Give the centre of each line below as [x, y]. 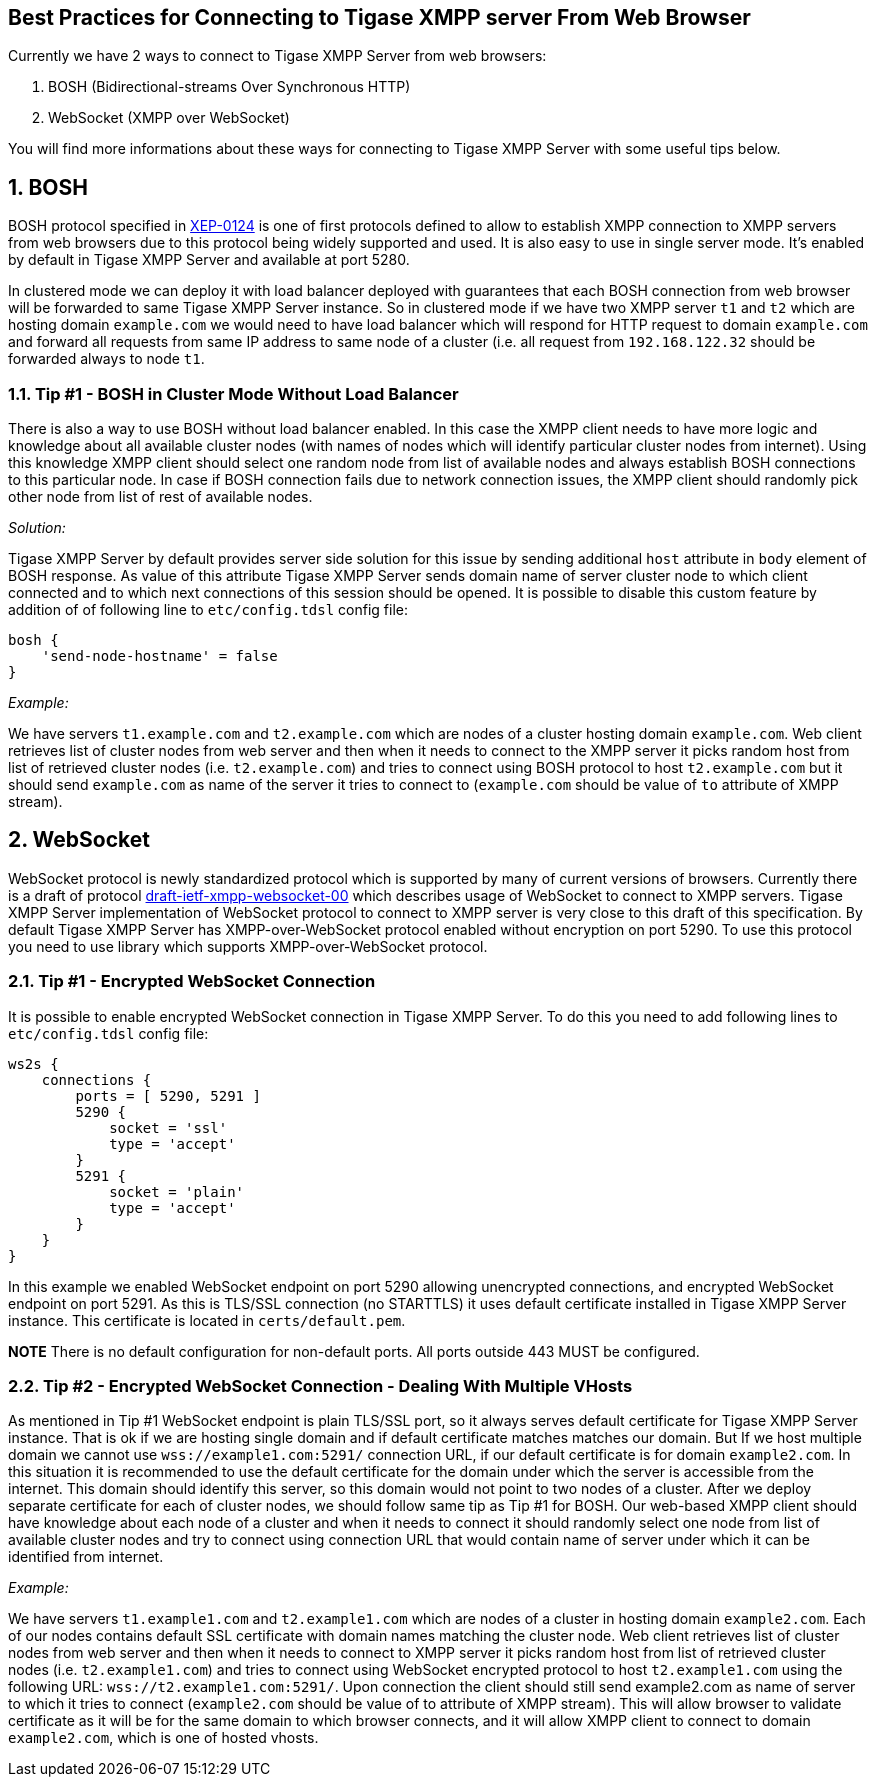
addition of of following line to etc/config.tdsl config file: [208, 610]
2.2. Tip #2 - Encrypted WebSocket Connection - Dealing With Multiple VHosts [320, 1385]
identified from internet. [86, 1557]
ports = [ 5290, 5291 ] [168, 1095]
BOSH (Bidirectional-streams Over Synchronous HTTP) [229, 87]
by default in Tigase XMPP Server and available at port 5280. [209, 260]
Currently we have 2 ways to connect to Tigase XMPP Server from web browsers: [277, 56]
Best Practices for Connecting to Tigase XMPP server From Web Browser [379, 17]
